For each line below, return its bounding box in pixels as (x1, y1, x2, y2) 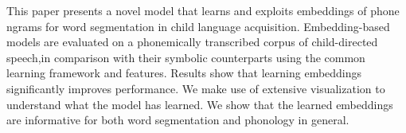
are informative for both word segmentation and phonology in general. (6, 111, 349, 128)
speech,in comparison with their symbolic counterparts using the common (6, 49, 365, 65)
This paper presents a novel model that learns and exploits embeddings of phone (6, 2, 400, 18)
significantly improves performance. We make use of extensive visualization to (6, 80, 385, 96)
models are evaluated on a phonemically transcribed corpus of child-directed (6, 33, 378, 50)
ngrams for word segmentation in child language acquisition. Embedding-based (6, 18, 390, 34)
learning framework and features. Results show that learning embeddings (6, 65, 362, 81)
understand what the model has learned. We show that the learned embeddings (6, 96, 393, 112)
